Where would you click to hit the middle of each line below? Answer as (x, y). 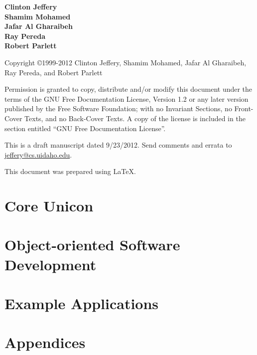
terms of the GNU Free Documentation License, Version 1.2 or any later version (127, 98)
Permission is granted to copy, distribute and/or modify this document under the (128, 89)
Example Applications (82, 303)
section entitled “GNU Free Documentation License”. (85, 128)
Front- (244, 108)
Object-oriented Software (92, 245)
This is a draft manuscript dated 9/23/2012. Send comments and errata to (118, 145)
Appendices (45, 342)
